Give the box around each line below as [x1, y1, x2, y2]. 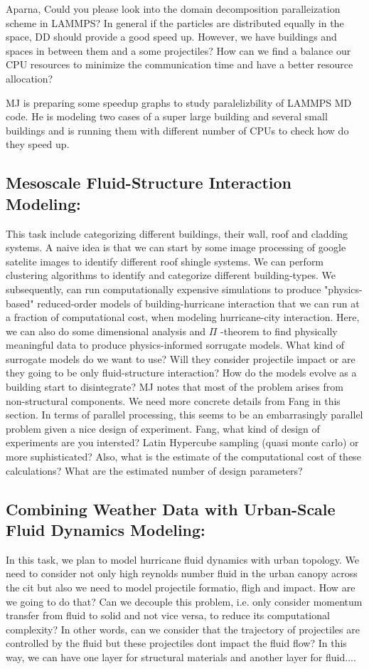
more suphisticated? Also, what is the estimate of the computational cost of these [6, 449, 361, 464]
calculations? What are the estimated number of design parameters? [6, 463, 303, 478]
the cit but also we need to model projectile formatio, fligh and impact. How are [6, 580, 355, 594]
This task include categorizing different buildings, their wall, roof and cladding [6, 226, 348, 241]
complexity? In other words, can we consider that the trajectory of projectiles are [6, 621, 360, 636]
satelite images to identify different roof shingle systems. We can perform [6, 253, 324, 268]
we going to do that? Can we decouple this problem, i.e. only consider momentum [6, 594, 363, 609]
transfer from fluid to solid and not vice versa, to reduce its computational [6, 608, 330, 623]
